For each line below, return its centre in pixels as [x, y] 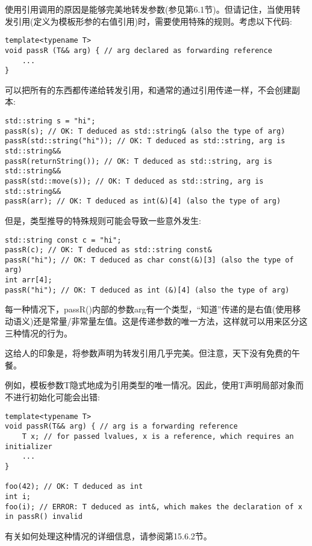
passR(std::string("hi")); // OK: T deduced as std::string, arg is [145, 141]
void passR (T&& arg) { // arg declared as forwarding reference [139, 50]
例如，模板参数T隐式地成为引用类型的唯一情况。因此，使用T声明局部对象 [150, 385]
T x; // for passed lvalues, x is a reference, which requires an [158, 436]
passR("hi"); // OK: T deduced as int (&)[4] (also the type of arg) [147, 290]
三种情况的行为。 [39, 333]
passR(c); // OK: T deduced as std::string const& [108, 250]
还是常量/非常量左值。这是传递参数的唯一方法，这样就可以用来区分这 [170, 321]
